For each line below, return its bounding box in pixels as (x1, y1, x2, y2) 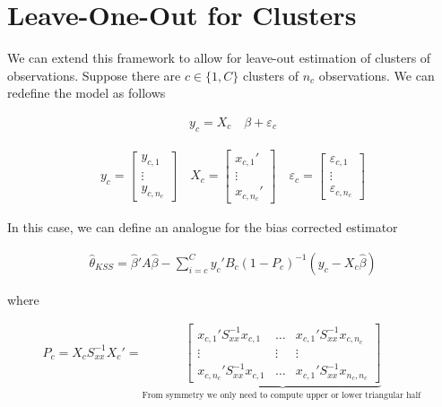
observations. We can (318, 65, 435, 84)
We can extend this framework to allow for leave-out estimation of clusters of (7, 48, 431, 67)
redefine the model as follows (7, 83, 166, 102)
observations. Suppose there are (7, 65, 181, 84)
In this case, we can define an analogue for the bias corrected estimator (7, 218, 398, 237)
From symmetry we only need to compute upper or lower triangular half (142, 391, 421, 401)
